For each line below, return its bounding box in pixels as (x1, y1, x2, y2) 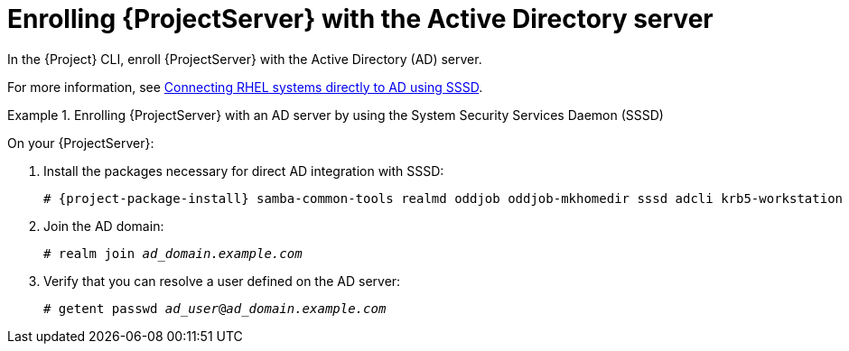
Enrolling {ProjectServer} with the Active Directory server (7, 4, 714, 34)
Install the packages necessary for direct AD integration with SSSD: (43, 162, 444, 179)
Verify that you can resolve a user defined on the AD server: (43, 272, 401, 289)
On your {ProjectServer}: (7, 134, 154, 151)
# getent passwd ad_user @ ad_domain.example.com (43, 300, 387, 316)
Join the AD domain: (43, 217, 164, 234)
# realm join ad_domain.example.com (43, 245, 303, 261)
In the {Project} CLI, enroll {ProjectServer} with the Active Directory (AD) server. (7, 51, 482, 67)
